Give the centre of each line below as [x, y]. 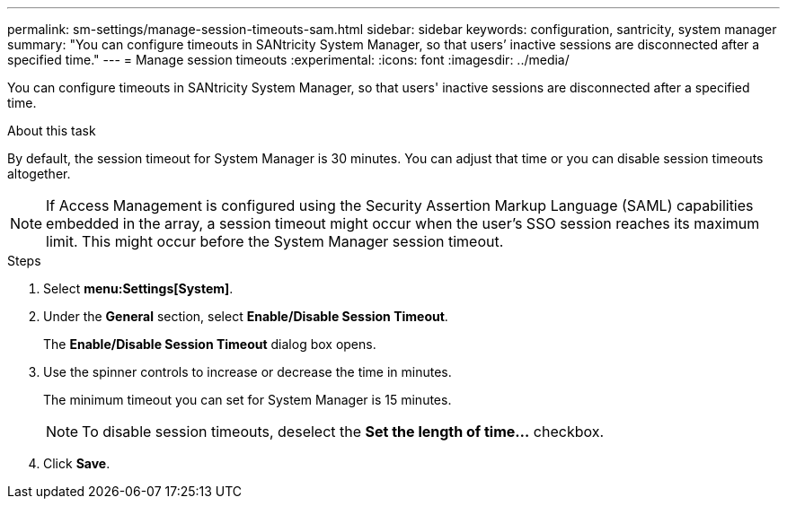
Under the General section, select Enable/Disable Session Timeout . [246, 316]
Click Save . [77, 463]
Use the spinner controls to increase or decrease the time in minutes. [248, 372]
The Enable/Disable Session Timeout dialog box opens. [210, 344]
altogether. [39, 174]
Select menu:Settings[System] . [138, 288]
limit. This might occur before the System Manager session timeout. [275, 241]
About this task [52, 131]
